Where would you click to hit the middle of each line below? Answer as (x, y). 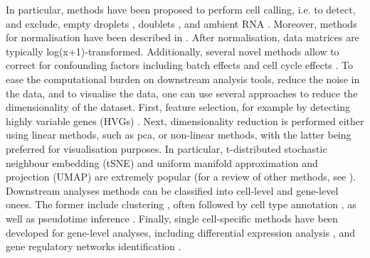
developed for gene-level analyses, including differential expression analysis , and (180, 232)
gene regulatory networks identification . (94, 246)
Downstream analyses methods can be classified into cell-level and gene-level (172, 190)
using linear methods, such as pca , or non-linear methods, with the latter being (179, 135)
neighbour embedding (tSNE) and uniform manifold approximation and (162, 162)
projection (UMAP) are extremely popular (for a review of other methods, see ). (181, 177)
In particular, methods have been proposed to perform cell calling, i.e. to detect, (181, 9)
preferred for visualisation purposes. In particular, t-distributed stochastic (166, 148)
